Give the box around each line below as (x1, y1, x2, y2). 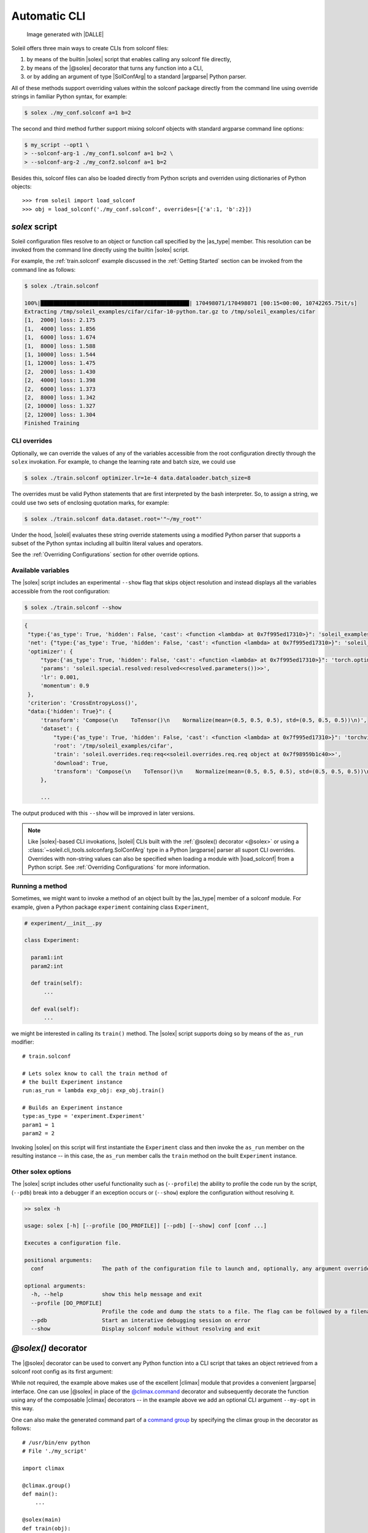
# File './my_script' (22, 1448, 87, 1455)
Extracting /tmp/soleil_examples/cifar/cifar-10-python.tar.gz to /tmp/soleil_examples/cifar (24, 308, 316, 315)
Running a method (11, 882, 67, 890)
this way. (11, 1405, 34, 1412)
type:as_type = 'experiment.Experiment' (22, 1113, 145, 1120)
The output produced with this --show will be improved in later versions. (11, 809, 195, 817)
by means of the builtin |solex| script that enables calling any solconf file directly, (26, 56, 231, 63)
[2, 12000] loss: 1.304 (24, 411, 96, 418)
